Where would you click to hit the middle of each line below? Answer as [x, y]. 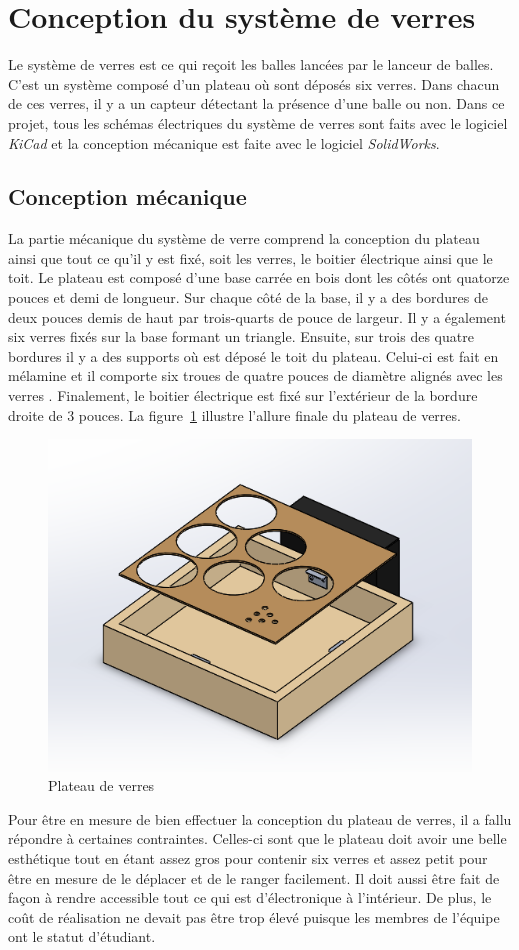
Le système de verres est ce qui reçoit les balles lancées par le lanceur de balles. [251, 64]
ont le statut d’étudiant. [82, 936]
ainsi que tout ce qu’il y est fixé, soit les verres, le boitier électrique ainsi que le [250, 257]
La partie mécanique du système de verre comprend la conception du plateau [244, 238]
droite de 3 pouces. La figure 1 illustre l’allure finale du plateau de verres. [234, 414]
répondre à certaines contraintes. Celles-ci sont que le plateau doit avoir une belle [257, 838]
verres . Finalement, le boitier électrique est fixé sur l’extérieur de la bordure [243, 395]
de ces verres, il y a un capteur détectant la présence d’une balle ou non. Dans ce [256, 103]
